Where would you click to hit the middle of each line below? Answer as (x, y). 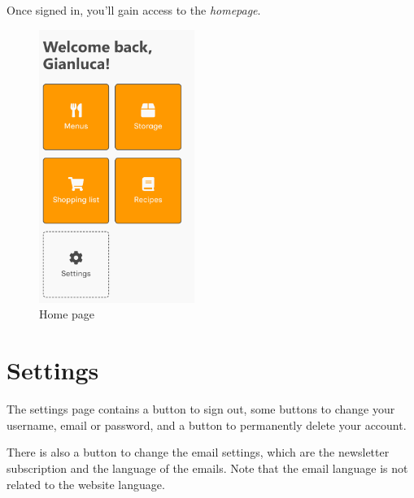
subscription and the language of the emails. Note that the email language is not (207, 468)
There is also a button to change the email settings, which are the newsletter (198, 452)
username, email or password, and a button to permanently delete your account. (207, 424)
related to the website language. (86, 484)
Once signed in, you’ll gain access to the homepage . (134, 10)
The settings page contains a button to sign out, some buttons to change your (201, 409)
